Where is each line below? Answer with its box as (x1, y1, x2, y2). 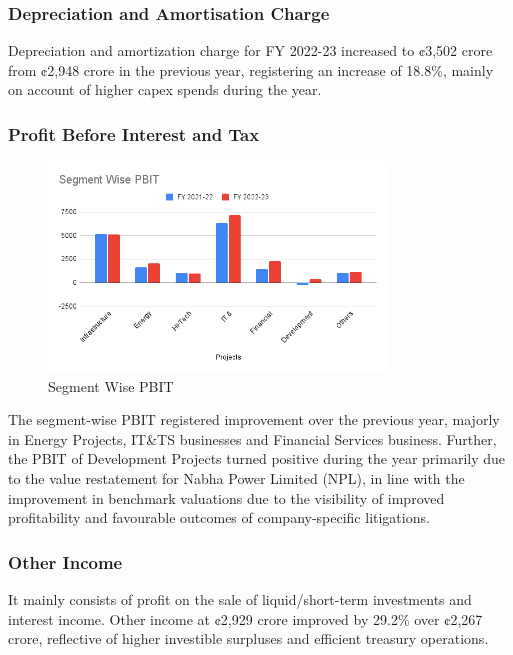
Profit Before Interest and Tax (8, 121, 260, 146)
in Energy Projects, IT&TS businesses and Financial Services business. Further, (8, 428, 497, 449)
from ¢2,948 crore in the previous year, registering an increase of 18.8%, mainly (8, 59, 494, 80)
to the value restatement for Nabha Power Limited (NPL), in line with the (8, 467, 465, 488)
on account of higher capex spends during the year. (8, 79, 322, 100)
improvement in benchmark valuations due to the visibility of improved (8, 487, 445, 508)
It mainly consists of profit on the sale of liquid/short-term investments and (8, 588, 472, 609)
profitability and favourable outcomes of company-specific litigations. (8, 507, 430, 528)
